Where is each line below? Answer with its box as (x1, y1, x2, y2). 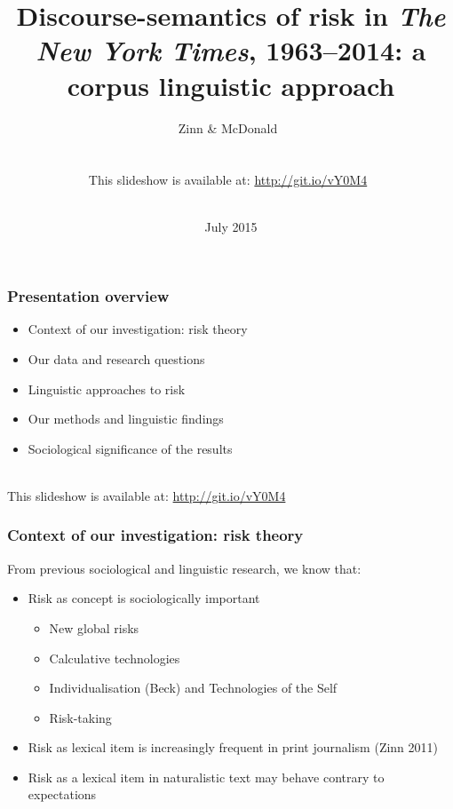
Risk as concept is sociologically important (28, 589, 260, 607)
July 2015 (204, 218, 258, 236)
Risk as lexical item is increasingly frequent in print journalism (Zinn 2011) (28, 738, 438, 757)
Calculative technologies (49, 648, 180, 667)
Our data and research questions (28, 349, 205, 368)
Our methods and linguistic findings (28, 409, 224, 428)
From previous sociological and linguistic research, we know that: (7, 559, 362, 577)
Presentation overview (7, 285, 170, 307)
